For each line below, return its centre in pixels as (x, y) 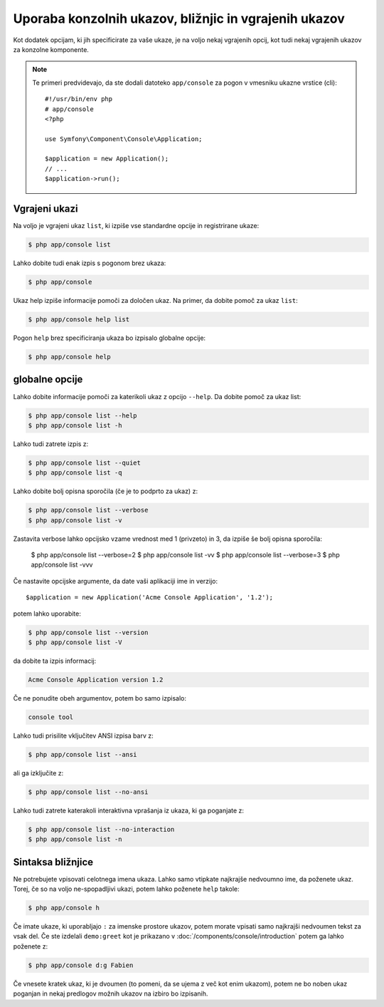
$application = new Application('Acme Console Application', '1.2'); (150, 598)
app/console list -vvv (62, 565)
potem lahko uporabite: (47, 614)
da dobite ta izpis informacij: (54, 661)
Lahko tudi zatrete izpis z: (51, 444)
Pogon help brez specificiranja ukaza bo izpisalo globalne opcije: (110, 338)
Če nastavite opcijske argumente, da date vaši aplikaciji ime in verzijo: (116, 581)
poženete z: (31, 946)
